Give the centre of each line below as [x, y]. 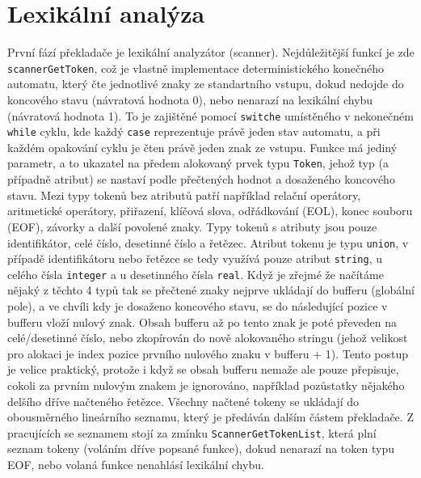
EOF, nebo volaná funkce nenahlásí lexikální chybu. [136, 465]
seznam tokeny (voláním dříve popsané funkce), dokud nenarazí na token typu [201, 448]
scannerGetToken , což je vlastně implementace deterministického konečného [196, 68]
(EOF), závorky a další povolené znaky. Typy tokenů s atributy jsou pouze [192, 226]
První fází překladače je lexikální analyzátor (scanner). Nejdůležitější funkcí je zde [211, 52]
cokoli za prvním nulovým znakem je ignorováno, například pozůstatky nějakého [206, 385]
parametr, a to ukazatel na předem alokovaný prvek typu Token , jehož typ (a [198, 163]
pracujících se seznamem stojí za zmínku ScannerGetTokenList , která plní [192, 432]
